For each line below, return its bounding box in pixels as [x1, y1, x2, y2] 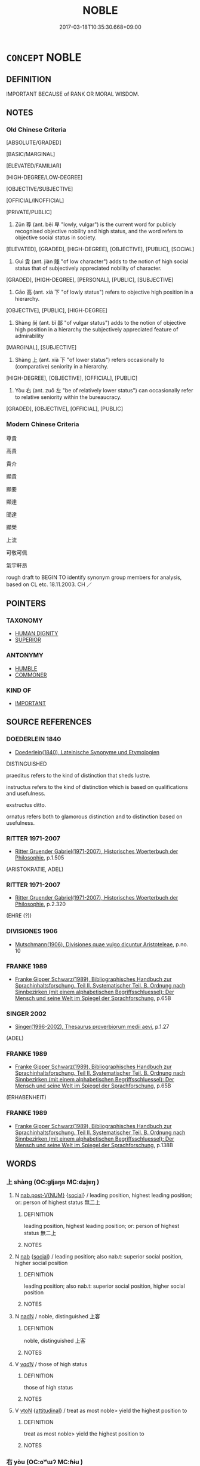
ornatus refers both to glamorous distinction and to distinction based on [6, 813, 183, 820]
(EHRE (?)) [6, 912, 32, 919]
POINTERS [6, 599, 47, 609]
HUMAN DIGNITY [14, 630, 59, 637]
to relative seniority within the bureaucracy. [14, 394, 122, 401]
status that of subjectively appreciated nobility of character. [14, 264, 162, 272]
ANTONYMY [6, 651, 44, 660]
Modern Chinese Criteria [6, 420, 79, 428]
